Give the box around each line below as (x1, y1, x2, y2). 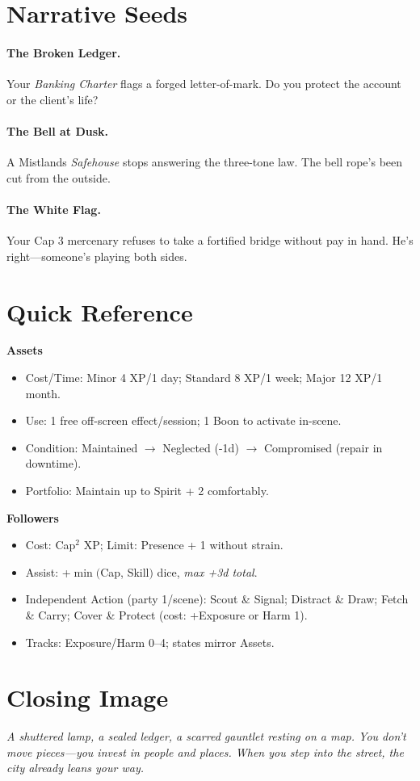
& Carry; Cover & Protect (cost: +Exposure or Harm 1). (25, 606, 308, 623)
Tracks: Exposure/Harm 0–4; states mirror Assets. (25, 633, 275, 650)
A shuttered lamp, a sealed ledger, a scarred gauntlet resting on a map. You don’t (6, 728, 406, 745)
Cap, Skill (100, 563, 149, 580)
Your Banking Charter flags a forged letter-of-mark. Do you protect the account (6, 75, 401, 92)
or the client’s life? (6, 90, 99, 107)
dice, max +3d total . (157, 563, 258, 580)
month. (25, 384, 61, 401)
